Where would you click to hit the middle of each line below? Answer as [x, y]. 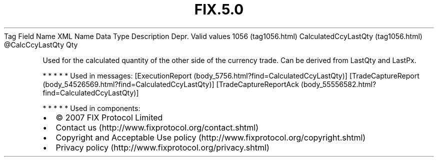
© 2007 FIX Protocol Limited [109, 117]
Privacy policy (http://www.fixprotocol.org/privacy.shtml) [162, 147]
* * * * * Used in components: [91, 108]
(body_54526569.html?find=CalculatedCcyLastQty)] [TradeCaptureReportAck [171, 84]
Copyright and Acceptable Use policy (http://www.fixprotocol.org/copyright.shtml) [211, 137]
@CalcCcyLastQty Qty [41, 44]
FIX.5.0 [219, 9]
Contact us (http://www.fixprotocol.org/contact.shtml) [157, 127]
